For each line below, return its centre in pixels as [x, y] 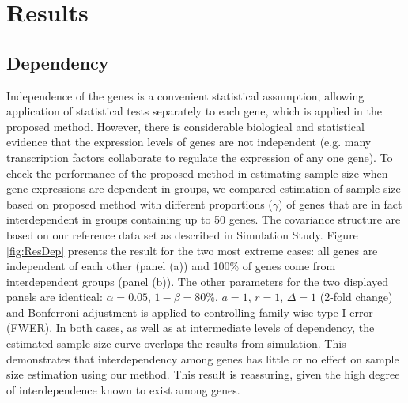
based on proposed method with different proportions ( [140, 203]
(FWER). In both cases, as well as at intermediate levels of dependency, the [191, 328]
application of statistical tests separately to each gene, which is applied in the [194, 111]
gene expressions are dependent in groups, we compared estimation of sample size [204, 188]
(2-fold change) [356, 297]
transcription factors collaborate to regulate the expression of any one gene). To [200, 157]
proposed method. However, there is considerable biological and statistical [185, 126]
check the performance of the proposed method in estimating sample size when [197, 173]
